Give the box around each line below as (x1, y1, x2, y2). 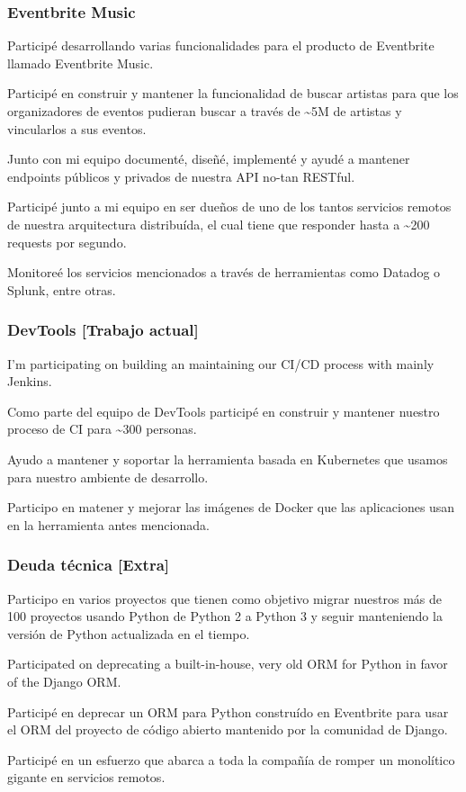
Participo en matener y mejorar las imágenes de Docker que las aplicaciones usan (7, 498, 455, 517)
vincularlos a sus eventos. (7, 119, 147, 138)
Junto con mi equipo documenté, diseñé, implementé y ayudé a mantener (7, 149, 410, 168)
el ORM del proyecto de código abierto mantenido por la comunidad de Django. (7, 720, 448, 739)
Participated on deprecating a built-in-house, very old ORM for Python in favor (7, 654, 448, 673)
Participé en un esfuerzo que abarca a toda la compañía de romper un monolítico (7, 750, 455, 769)
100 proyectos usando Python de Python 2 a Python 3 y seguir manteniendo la (7, 607, 443, 625)
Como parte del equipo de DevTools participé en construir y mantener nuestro (7, 401, 440, 420)
